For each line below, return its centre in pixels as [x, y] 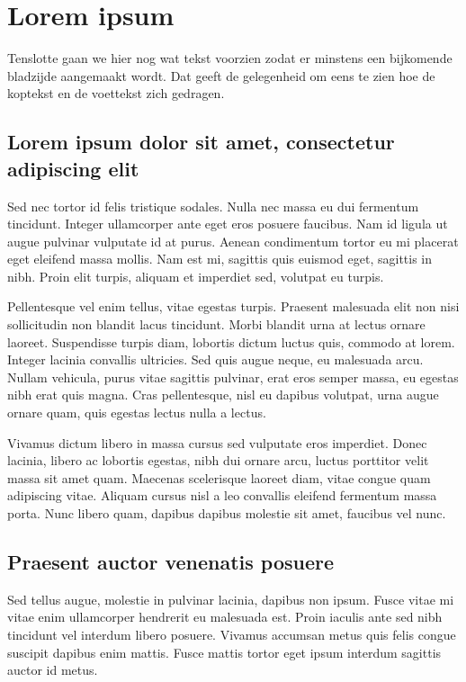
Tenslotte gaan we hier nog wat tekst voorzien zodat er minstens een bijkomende [230, 58]
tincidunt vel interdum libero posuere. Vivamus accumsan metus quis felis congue [232, 634]
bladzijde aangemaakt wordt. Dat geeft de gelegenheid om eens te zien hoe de [221, 75]
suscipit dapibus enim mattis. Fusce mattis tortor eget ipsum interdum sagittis [224, 652]
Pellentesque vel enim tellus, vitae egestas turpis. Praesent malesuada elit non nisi [233, 306]
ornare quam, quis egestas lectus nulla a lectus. [137, 413]
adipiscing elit [73, 168]
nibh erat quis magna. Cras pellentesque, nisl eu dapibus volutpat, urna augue [223, 395]
